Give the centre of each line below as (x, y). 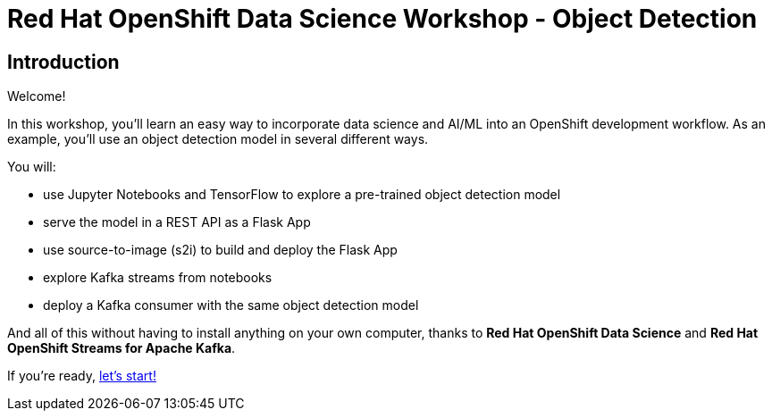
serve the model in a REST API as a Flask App (177, 222)
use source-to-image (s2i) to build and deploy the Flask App (220, 250)
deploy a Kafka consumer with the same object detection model (231, 305)
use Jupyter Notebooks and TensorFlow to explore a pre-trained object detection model (302, 195)
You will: (32, 167)
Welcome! (37, 96)
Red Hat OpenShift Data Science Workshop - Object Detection (382, 19)
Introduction (63, 62)
